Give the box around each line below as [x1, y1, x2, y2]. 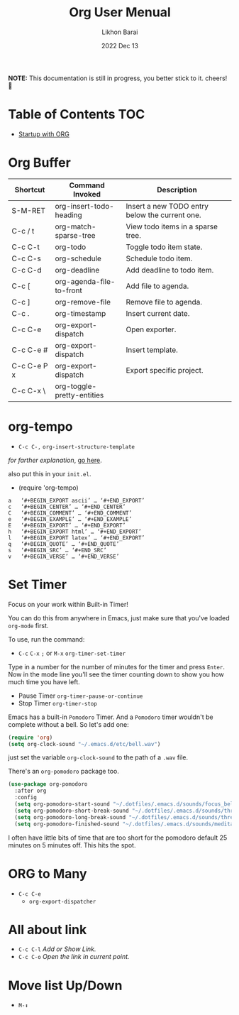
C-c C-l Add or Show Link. [18, 945, 96, 953]
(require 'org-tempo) [18, 483, 79, 492]
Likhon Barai [101, 28, 138, 36]
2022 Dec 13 [101, 41, 139, 50]
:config [14, 794, 38, 801]
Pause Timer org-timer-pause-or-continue [18, 691, 143, 700]
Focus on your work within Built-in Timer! [8, 600, 128, 608]
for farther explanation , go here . [8, 456, 102, 464]
